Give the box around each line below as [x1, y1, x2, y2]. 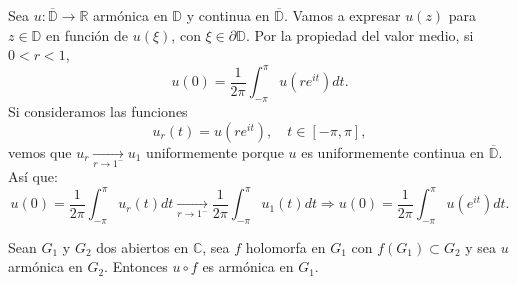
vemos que [8, 141, 72, 162]
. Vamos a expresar [283, 5, 401, 25]
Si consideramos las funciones [8, 101, 188, 122]
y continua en [186, 5, 270, 25]
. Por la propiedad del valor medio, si [245, 24, 474, 45]
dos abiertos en [96, 236, 189, 257]
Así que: [8, 166, 58, 186]
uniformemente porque [146, 141, 284, 162]
